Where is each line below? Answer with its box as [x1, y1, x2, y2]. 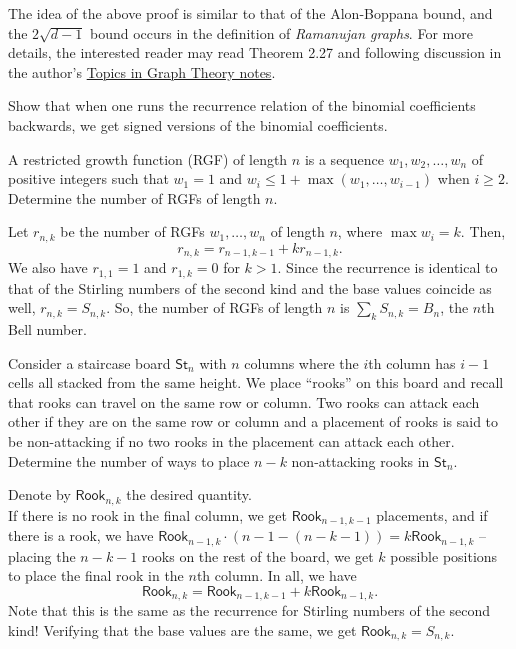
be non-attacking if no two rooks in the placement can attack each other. [8, 431, 455, 452]
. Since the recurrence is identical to [277, 257, 498, 278]
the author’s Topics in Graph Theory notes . [8, 61, 276, 82]
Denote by [8, 484, 71, 505]
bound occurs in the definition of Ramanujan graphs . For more [89, 22, 473, 43]
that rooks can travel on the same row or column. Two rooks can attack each [8, 391, 480, 412]
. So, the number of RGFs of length [106, 297, 323, 318]
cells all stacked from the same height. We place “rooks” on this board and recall [8, 372, 504, 393]
